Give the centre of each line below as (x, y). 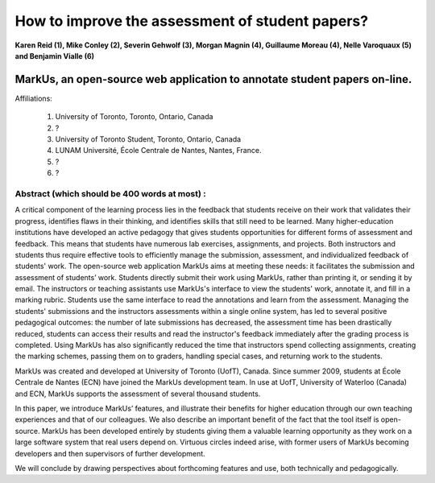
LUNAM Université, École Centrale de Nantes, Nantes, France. (158, 151)
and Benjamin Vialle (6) (55, 56)
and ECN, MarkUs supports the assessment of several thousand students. (138, 394)
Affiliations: (33, 98)
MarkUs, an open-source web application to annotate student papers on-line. (213, 79)
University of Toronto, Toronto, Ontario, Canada (134, 117)
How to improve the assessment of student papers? (192, 21)
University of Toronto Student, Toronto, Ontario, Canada (148, 139)
